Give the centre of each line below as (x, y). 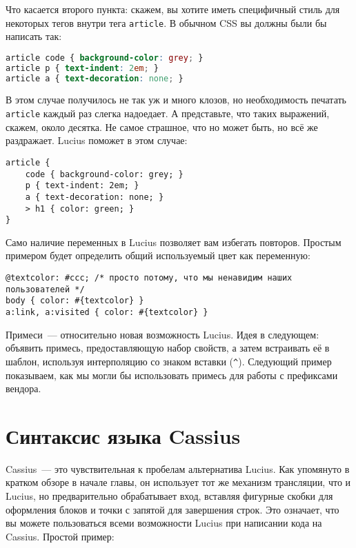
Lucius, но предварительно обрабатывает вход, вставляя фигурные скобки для (169, 496)
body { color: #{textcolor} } (75, 301)
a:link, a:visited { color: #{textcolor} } (107, 312)
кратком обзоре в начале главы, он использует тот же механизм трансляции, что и (178, 482)
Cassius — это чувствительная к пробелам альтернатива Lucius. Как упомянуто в (178, 468)
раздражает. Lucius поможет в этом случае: (97, 140)
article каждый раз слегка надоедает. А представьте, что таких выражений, (168, 113)
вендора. (23, 388)
